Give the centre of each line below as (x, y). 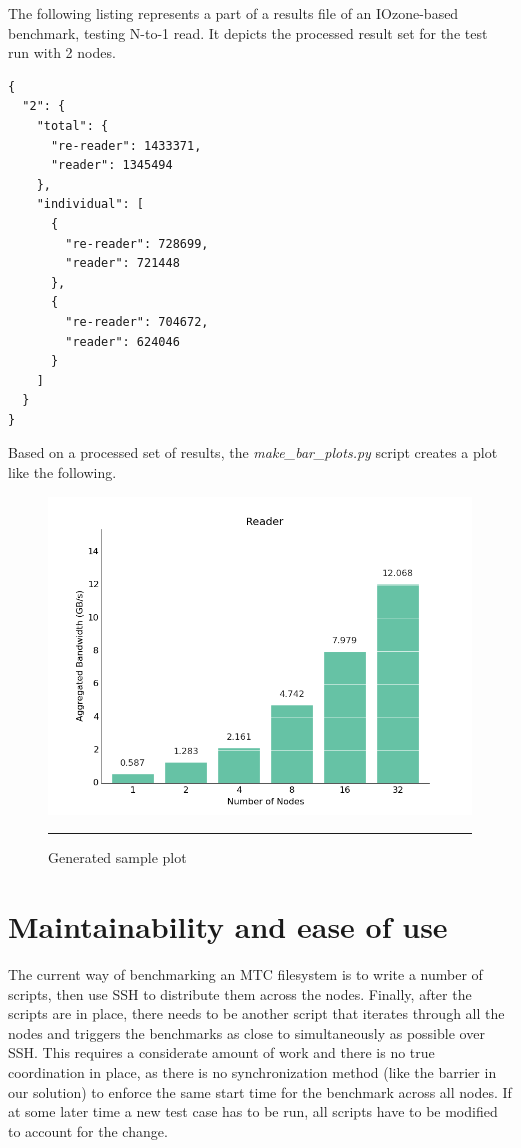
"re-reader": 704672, (137, 321)
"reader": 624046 (122, 341)
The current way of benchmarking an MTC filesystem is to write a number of (245, 973)
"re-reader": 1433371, (126, 145)
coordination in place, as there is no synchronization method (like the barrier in (252, 1071)
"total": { (72, 125)
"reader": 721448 (122, 263)
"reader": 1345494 (111, 165)
